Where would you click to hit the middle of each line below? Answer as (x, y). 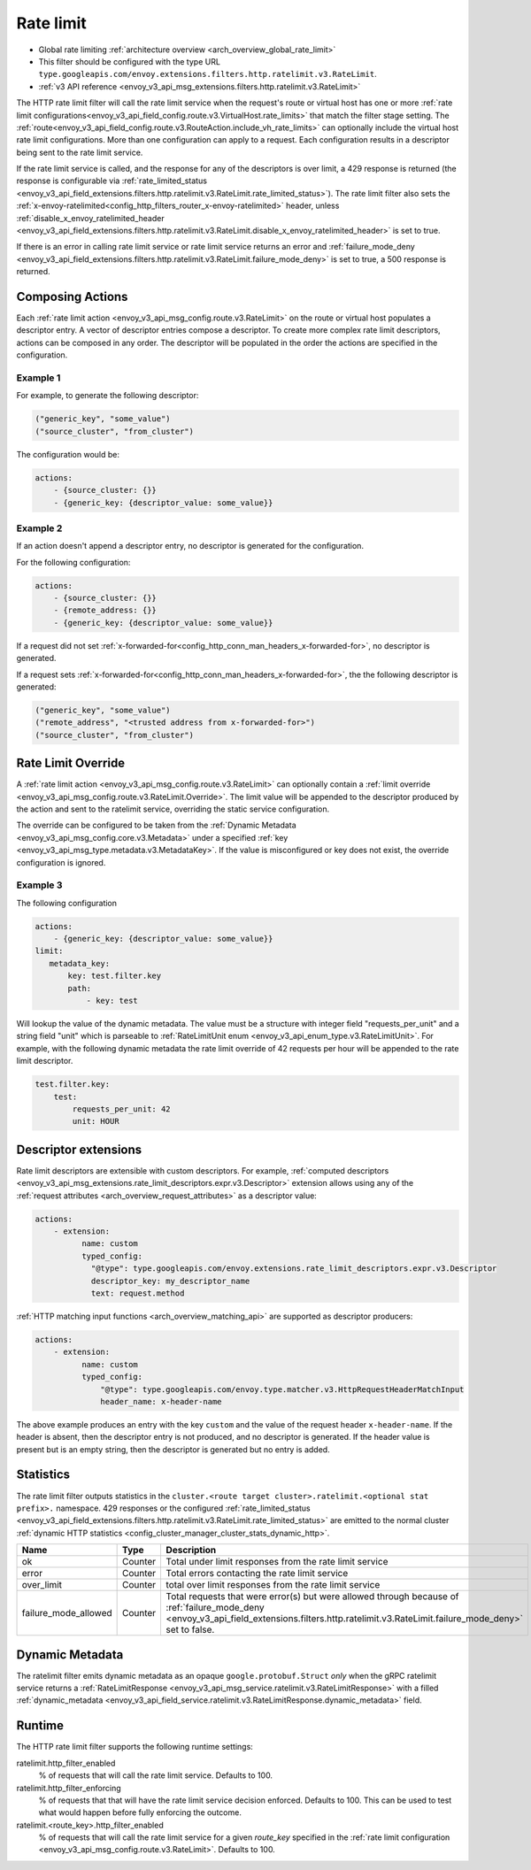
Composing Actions (72, 297)
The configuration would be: (68, 454)
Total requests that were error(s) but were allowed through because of (312, 1597)
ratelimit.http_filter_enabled (66, 1763)
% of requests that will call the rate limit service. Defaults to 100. (156, 1775)
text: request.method (138, 1293)
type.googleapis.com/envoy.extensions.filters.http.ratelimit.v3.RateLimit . (208, 74)
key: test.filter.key (115, 976)
